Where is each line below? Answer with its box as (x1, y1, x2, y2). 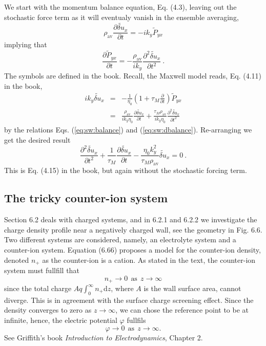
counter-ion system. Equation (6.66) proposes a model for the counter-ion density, (4, 244, 261, 255)
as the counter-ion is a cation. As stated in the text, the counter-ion (42, 254, 256, 265)
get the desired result (4, 134, 71, 145)
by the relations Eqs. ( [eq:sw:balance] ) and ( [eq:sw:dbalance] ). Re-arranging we (4, 124, 252, 135)
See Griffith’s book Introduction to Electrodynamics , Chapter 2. (4, 332, 203, 342)
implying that (4, 39, 47, 50)
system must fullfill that (4, 264, 79, 275)
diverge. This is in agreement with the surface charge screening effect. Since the (4, 294, 254, 305)
